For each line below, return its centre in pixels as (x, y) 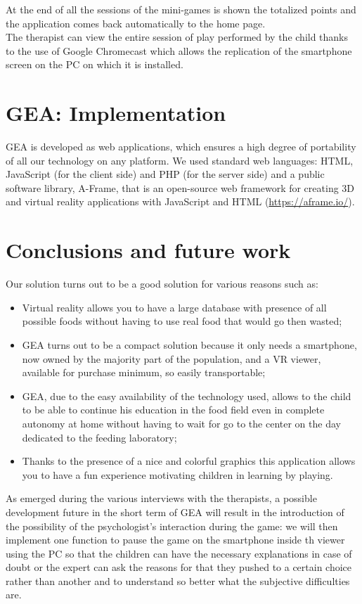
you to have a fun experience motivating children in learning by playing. (177, 474)
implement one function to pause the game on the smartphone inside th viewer (175, 540)
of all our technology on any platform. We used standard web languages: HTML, (180, 160)
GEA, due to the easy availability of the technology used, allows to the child (187, 396)
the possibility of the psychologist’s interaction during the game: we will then (172, 526)
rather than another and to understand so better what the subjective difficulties (178, 580)
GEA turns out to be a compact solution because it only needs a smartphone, (189, 344)
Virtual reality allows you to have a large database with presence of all (174, 307)
